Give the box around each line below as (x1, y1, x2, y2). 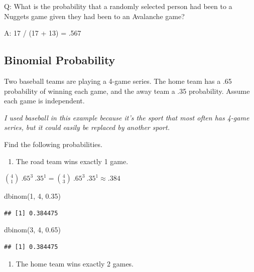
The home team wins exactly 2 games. (16, 258, 134, 268)
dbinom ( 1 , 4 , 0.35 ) (4, 191, 61, 201)
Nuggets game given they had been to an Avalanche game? (4, 11, 185, 21)
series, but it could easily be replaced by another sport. (4, 122, 170, 132)
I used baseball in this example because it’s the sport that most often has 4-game (4, 112, 249, 122)
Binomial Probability (4, 52, 115, 68)
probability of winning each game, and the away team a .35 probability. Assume (4, 85, 250, 96)
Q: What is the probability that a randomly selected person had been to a (4, 1, 232, 11)
